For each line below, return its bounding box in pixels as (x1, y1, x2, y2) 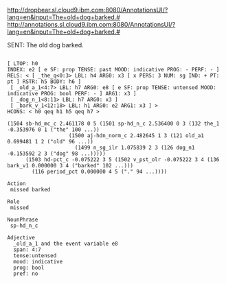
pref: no (13, 270, 38, 277)
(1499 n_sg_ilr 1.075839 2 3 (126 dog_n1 (74, 144, 195, 151)
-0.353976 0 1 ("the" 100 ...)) (7, 126, 100, 133)
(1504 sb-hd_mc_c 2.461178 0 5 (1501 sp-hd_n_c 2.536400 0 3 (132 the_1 (7, 120, 220, 127)
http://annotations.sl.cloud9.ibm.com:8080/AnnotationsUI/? (7, 21, 176, 28)
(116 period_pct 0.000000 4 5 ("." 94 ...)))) (32, 168, 168, 175)
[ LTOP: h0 (7, 60, 38, 67)
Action (7, 180, 26, 187)
